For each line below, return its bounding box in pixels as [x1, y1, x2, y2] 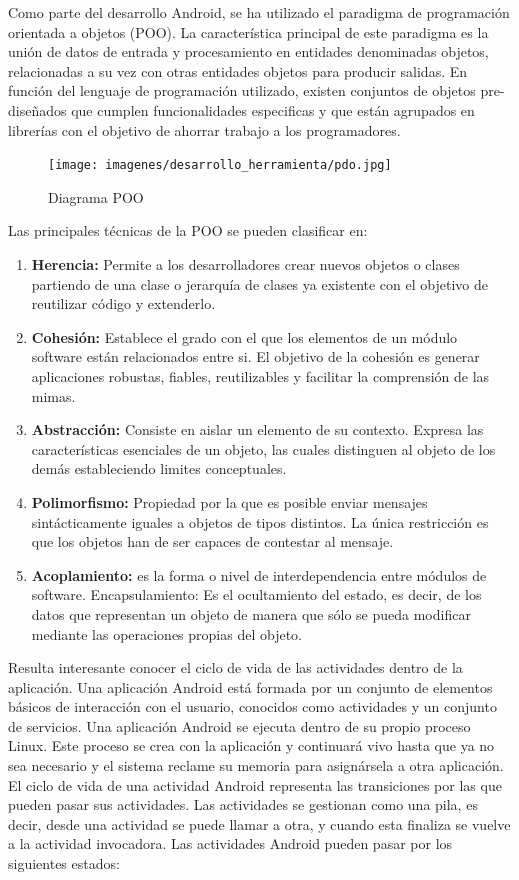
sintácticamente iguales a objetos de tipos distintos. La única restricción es [31, 511, 489, 532]
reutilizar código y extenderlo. [31, 293, 216, 314]
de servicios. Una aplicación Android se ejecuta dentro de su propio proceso [8, 715, 471, 736]
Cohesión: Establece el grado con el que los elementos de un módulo [31, 326, 458, 347]
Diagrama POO [48, 186, 144, 207]
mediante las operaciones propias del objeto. [31, 623, 302, 644]
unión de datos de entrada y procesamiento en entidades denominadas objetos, [8, 41, 489, 62]
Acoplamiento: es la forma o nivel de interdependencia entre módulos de [31, 564, 487, 585]
